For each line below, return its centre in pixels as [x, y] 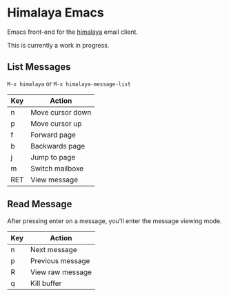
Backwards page [58, 146]
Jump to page [53, 157]
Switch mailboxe [57, 169]
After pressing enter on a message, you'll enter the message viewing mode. [114, 221]
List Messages [39, 67]
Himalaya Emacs [56, 13]
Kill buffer [46, 283]
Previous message [60, 260]
